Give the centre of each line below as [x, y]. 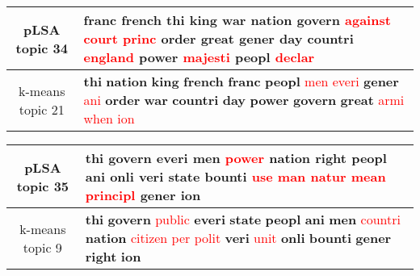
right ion [113, 256]
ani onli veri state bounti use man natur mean [235, 176]
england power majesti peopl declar [199, 57]
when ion [109, 118]
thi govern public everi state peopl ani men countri [243, 219]
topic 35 [43, 186]
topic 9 [42, 247]
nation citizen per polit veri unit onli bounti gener [238, 238]
